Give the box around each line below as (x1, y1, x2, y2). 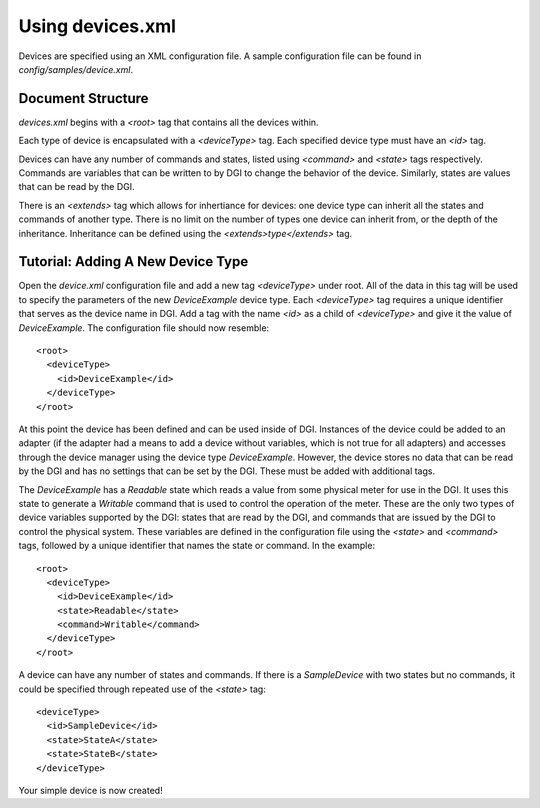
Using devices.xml (18, 15, 177, 37)
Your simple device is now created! (18, 784, 164, 796)
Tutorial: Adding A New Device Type (18, 253, 249, 270)
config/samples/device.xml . (18, 63, 134, 75)
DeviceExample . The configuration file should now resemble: (18, 321, 270, 334)
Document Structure (18, 90, 149, 107)
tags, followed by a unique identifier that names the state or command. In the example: (18, 540, 375, 552)
